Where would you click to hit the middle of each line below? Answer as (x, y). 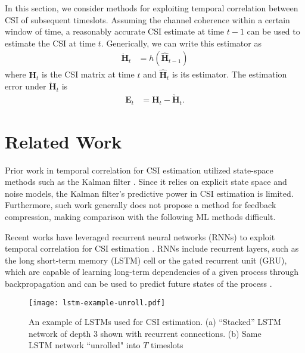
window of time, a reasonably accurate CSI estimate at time (115, 31)
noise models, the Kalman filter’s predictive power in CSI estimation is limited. (149, 193)
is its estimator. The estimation (229, 74)
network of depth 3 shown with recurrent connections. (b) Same (145, 333)
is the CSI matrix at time (88, 74)
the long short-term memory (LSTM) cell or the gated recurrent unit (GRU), (146, 260)
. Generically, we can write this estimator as (181, 43)
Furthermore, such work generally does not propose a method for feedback (141, 205)
